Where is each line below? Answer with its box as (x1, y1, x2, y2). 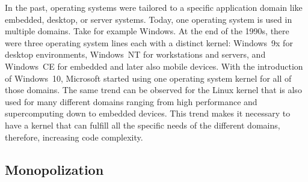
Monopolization (5, 160, 104, 178)
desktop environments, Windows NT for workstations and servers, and (5, 48, 266, 61)
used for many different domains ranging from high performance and (5, 95, 257, 108)
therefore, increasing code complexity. (5, 130, 143, 143)
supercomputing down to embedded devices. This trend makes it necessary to (5, 107, 291, 120)
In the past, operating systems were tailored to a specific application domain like (5, 1, 303, 13)
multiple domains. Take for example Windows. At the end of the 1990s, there (5, 25, 289, 37)
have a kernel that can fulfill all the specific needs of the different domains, (5, 118, 280, 131)
